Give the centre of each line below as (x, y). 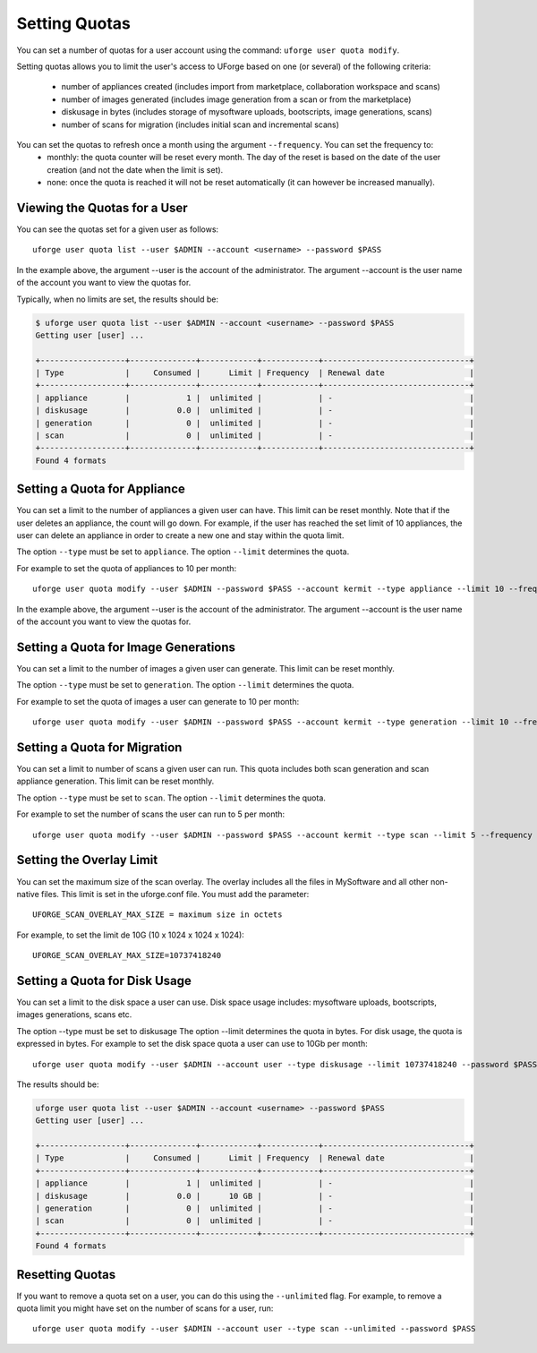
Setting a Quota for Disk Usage (104, 980)
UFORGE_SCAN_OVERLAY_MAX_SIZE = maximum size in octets (158, 915)
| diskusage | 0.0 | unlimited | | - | (255, 411)
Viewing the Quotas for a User (102, 207)
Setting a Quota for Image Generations (126, 647)
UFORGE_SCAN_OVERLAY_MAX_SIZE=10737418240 (127, 955)
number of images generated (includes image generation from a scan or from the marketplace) (236, 99)
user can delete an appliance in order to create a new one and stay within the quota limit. (180, 535)
